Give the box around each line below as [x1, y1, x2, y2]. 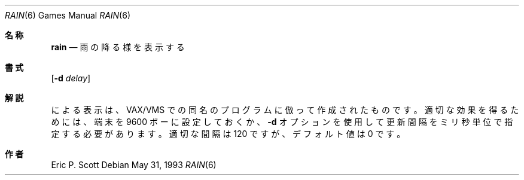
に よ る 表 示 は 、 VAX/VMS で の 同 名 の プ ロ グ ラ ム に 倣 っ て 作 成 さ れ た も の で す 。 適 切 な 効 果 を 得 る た [51, 105, 519, 115]
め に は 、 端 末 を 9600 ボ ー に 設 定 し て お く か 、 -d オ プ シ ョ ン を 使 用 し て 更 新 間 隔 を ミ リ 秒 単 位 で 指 [51, 117, 513, 127]
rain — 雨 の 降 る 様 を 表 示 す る [51, 42, 185, 52]
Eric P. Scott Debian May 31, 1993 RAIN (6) [51, 160, 217, 170]
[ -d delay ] [51, 73, 91, 83]
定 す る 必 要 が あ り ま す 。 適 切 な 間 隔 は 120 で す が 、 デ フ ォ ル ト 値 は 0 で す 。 [51, 129, 406, 139]
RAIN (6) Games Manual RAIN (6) [5, 10, 131, 20]
